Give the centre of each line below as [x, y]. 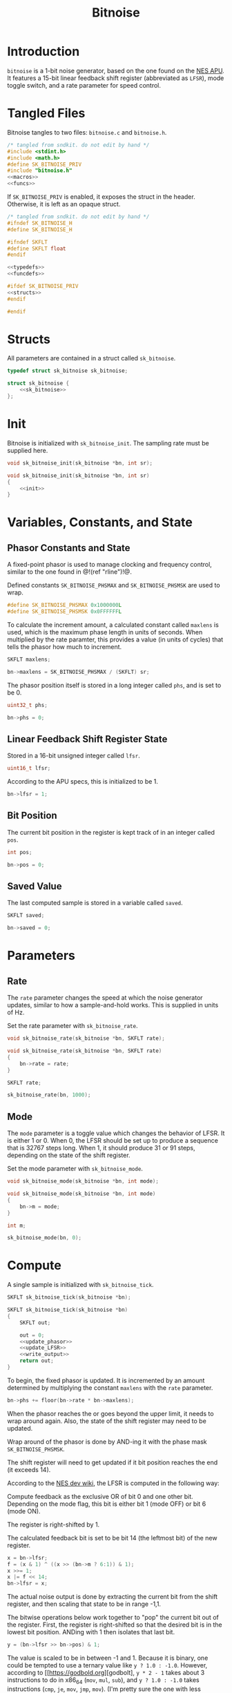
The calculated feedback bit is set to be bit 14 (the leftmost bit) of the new [112, 1538]
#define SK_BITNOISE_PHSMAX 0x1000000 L [65, 606]
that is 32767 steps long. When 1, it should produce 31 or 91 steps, [101, 1148]
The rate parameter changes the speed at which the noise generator [105, 998]
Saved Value [35, 886]
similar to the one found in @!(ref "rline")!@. [70, 572]
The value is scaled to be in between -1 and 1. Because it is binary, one [108, 1658]
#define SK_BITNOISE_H [40, 229]
